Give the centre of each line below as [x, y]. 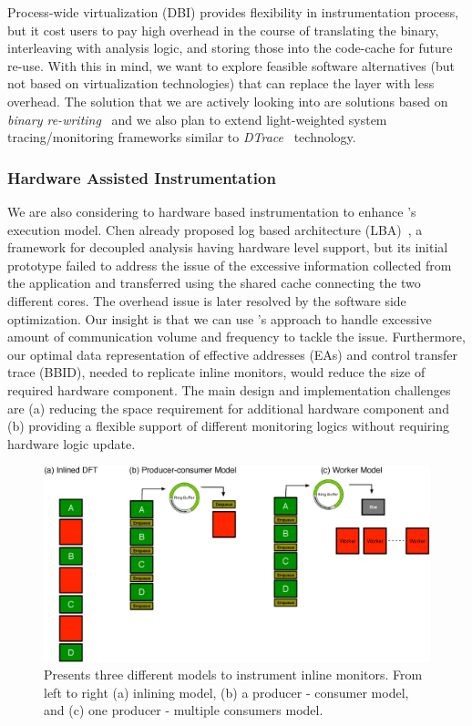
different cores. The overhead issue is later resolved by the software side [207, 300]
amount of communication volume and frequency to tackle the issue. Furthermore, [236, 337]
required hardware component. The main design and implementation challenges [229, 389]
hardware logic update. [72, 443]
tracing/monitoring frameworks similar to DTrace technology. [182, 137]
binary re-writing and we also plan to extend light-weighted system [197, 119]
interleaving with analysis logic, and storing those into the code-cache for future [230, 48]
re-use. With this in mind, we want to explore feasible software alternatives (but [231, 65]
